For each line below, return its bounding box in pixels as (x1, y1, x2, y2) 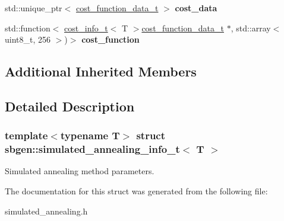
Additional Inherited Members (5, 62, 197, 81)
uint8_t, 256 (5, 33, 51, 46)
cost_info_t (64, 21, 108, 34)
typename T (60, 128, 120, 143)
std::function (5, 21, 51, 34)
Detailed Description (5, 97, 135, 115)
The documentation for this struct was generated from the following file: (5, 185, 268, 197)
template (5, 128, 48, 143)
